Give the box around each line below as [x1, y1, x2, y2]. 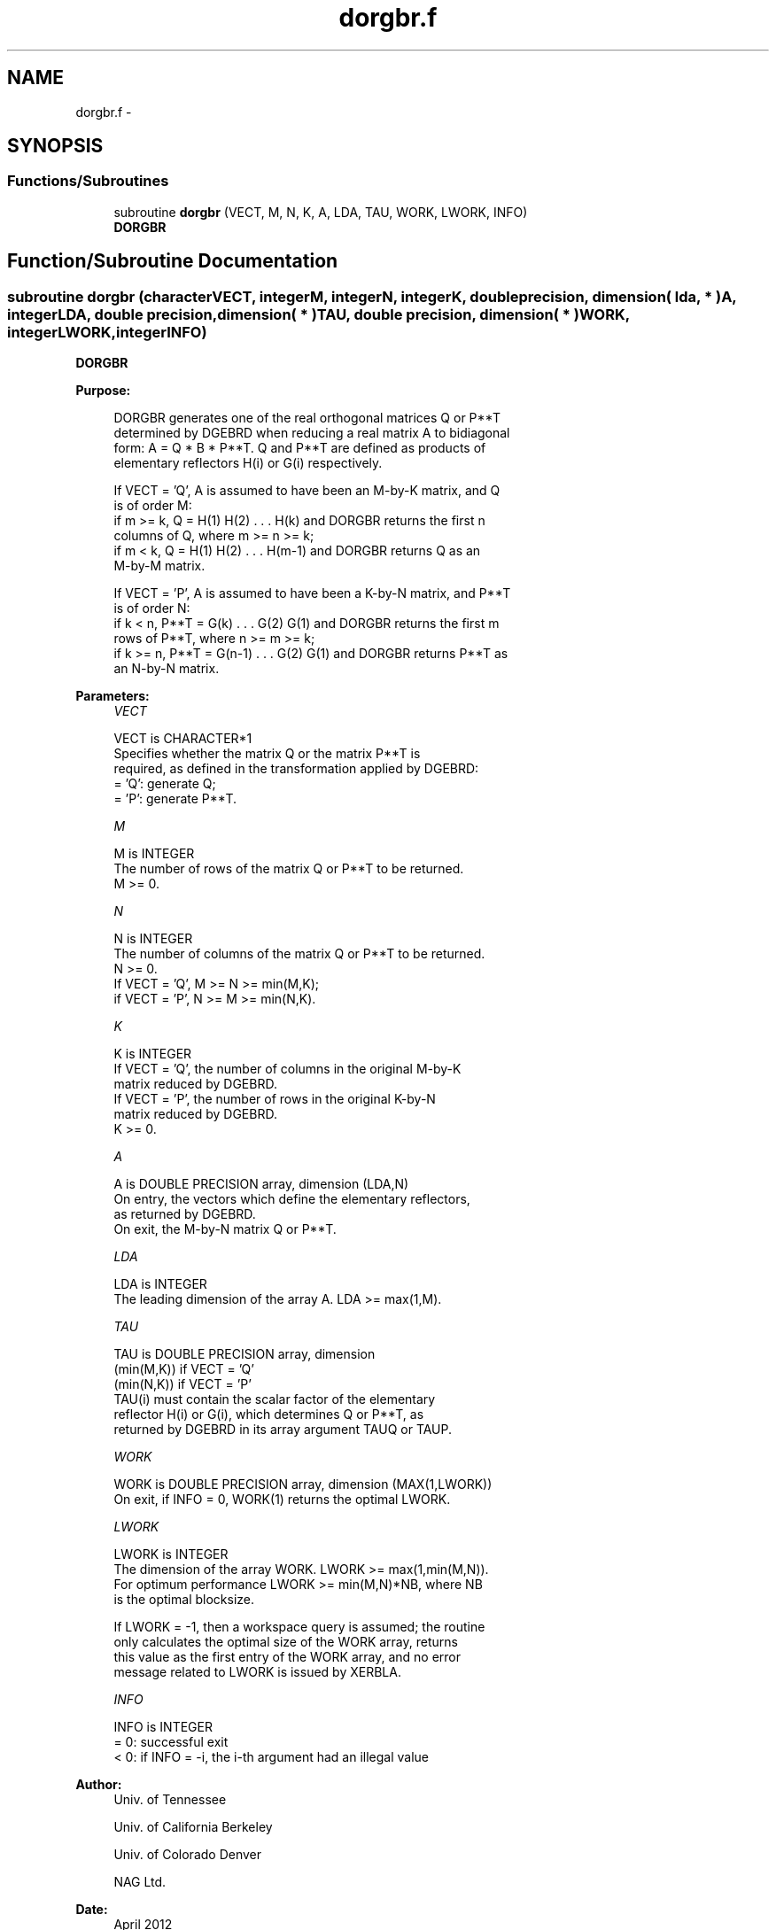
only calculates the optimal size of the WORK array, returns [113, 1634, 458, 1650]
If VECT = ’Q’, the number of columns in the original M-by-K [113, 1061, 462, 1077]
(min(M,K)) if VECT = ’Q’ [113, 1361, 254, 1377]
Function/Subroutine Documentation [7, 250, 338, 273]
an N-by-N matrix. [113, 661, 220, 677]
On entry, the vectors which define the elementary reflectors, [113, 1191, 470, 1207]
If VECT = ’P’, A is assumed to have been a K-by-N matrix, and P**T [113, 585, 511, 601]
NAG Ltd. [113, 1874, 167, 1890]
